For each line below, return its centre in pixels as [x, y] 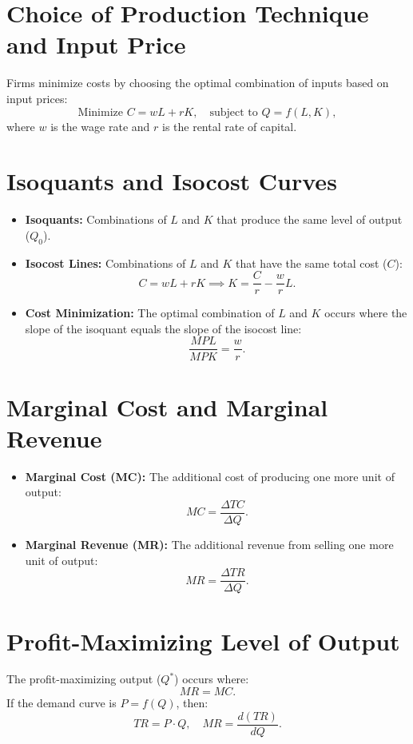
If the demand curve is [62, 703]
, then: [192, 703]
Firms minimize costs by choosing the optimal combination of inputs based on [198, 83]
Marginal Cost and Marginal [167, 406]
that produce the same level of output [310, 219]
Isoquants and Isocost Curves [172, 181]
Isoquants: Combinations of [96, 219]
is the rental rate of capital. [229, 126]
